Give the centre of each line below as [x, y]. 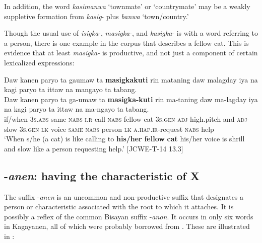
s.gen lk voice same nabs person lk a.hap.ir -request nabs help [118, 129]
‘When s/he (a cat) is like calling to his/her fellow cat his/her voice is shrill [124, 139]
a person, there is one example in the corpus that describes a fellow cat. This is [126, 43]
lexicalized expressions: [39, 62]
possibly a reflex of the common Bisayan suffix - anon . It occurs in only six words [129, 216]
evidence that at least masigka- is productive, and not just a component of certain [131, 53]
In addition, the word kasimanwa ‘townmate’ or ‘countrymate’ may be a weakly [127, 6]
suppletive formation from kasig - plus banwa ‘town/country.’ [96, 16]
